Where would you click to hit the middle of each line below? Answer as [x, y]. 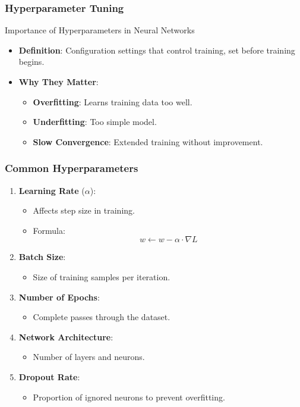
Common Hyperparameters [72, 168]
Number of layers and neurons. [89, 357]
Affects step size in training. [84, 210]
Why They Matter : [59, 82]
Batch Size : [42, 257]
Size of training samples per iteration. [102, 276]
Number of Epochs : [59, 297]
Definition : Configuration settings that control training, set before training [157, 50]
